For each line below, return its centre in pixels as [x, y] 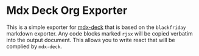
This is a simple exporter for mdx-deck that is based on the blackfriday [96, 27]
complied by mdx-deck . [34, 46]
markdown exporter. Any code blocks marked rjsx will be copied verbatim [100, 33]
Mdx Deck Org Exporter [67, 11]
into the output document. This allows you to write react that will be [91, 40]
